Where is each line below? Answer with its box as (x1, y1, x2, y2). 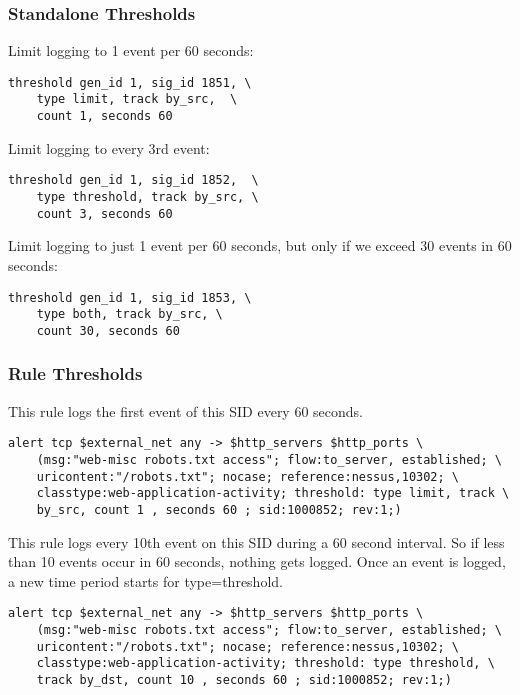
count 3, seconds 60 (36, 206, 173, 221)
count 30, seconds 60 (36, 323, 180, 338)
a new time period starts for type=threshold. (8, 570, 283, 591)
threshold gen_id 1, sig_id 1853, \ (8, 290, 252, 305)
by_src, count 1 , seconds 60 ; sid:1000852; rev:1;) (36, 502, 402, 517)
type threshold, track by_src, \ (36, 190, 259, 205)
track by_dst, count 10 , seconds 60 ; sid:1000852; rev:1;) (36, 673, 452, 687)
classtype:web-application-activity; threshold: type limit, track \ (36, 486, 510, 501)
